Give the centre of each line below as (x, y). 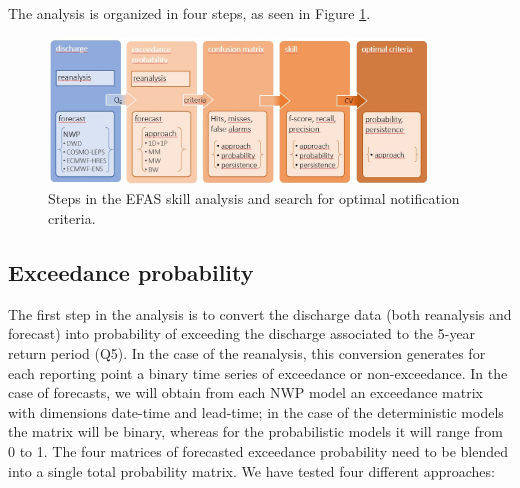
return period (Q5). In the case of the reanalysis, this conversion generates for (247, 352)
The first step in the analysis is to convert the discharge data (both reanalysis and (260, 313)
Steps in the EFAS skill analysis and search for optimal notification (254, 198)
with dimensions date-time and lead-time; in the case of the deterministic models (256, 411)
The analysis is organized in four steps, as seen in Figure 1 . (189, 13)
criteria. (72, 217)
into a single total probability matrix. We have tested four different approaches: (251, 470)
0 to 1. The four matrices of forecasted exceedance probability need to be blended (258, 450)
